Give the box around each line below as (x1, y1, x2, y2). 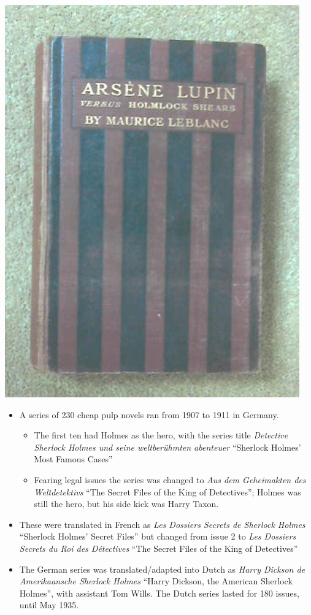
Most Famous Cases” (34, 453, 113, 465)
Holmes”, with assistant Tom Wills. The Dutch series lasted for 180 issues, (19, 586, 299, 599)
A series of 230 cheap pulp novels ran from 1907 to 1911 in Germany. (19, 408, 279, 421)
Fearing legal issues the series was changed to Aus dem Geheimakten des (34, 473, 306, 486)
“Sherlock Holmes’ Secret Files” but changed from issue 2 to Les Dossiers (19, 530, 296, 543)
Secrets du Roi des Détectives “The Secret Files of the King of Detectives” (19, 541, 298, 554)
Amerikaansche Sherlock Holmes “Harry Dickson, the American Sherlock (19, 575, 293, 587)
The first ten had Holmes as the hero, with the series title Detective (34, 429, 288, 441)
